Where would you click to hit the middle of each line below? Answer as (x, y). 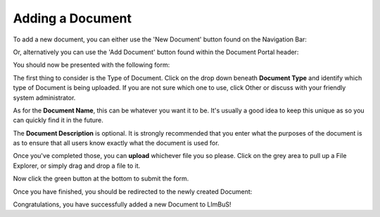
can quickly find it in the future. (58, 120)
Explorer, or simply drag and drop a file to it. (77, 166)
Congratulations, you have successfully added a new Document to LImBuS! (122, 204)
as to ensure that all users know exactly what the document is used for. (116, 143)
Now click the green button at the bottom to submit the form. (101, 178)
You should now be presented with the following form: (91, 65)
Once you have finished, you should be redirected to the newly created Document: (133, 191)
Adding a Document (72, 18)
